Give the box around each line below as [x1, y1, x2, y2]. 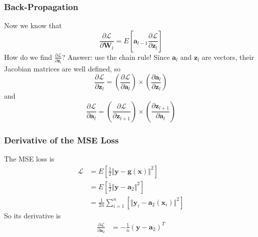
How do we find [4, 51, 52, 62]
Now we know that [4, 20, 62, 31]
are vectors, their [202, 51, 254, 62]
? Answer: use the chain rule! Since [61, 51, 170, 62]
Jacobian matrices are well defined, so [4, 63, 121, 73]
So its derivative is [4, 210, 61, 220]
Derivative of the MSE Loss [4, 133, 119, 146]
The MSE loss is [4, 153, 54, 164]
